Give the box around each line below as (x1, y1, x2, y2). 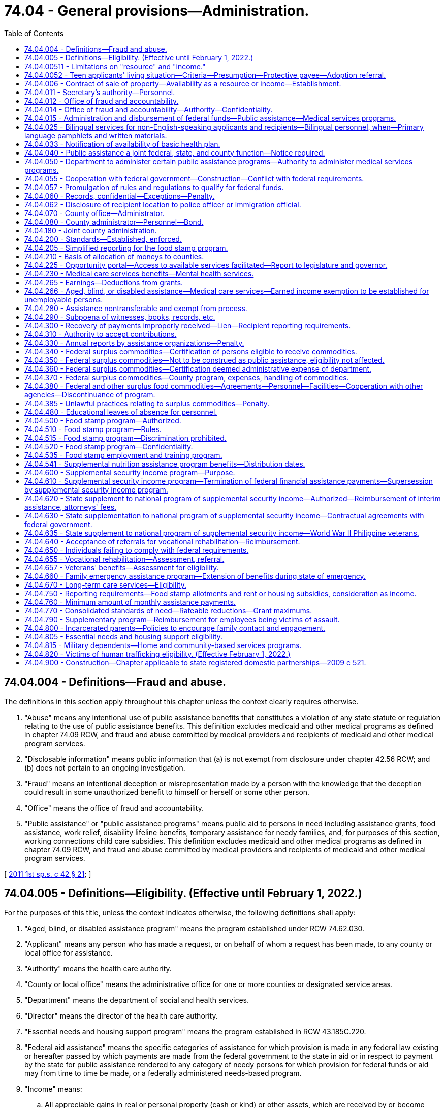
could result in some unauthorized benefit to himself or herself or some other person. (24, 787, 310, 796)
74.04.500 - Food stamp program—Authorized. (24, 416, 181, 425)
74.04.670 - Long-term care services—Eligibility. (24, 580, 186, 589)
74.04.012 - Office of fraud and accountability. (24, 96, 179, 105)
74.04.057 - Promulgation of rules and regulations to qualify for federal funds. (24, 182, 284, 192)
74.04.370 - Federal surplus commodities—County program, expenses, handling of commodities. (24, 373, 349, 382)
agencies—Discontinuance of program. (24, 390, 155, 399)
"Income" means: (24, 1085, 82, 1094)
